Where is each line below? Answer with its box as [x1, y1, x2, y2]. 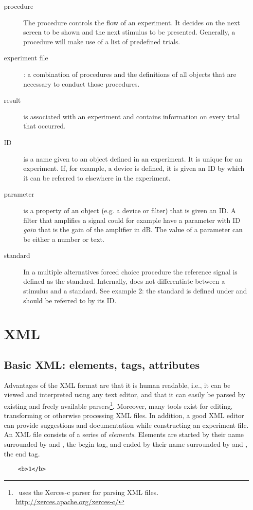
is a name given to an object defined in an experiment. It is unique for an [23, 153, 242, 164]
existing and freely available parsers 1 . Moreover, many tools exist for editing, [4, 400, 233, 411]
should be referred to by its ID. [23, 295, 117, 305]
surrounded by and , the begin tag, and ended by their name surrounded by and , [4, 439, 248, 449]
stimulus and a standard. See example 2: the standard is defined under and [23, 286, 247, 296]
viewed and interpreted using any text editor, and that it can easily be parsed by [4, 389, 245, 400]
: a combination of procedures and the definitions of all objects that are [23, 69, 236, 79]
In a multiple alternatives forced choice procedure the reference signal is [23, 266, 237, 276]
